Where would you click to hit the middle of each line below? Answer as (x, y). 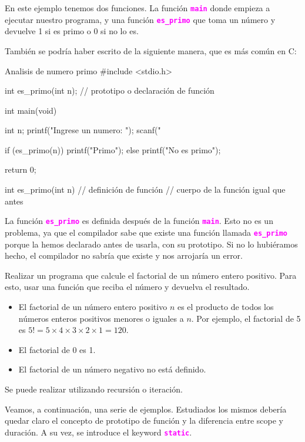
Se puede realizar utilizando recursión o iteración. (94, 389)
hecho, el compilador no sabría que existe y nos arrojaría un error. (124, 255)
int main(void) (31, 110)
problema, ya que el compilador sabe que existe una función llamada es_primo (146, 232)
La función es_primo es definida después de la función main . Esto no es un (139, 221)
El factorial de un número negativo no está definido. (112, 369)
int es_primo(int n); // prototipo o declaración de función (110, 90)
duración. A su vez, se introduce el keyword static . (98, 432)
